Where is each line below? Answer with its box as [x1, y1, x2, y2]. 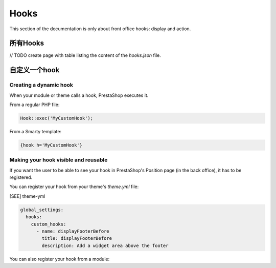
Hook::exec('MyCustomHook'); [20, 115, 94, 121]
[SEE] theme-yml [9, 193, 45, 199]
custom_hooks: [31, 221, 66, 227]
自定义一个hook [9, 66, 60, 74]
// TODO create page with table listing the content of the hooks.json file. [9, 52, 161, 58]
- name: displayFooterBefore [36, 229, 109, 234]
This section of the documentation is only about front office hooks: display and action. [9, 26, 191, 32]
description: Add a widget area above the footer [41, 242, 169, 249]
